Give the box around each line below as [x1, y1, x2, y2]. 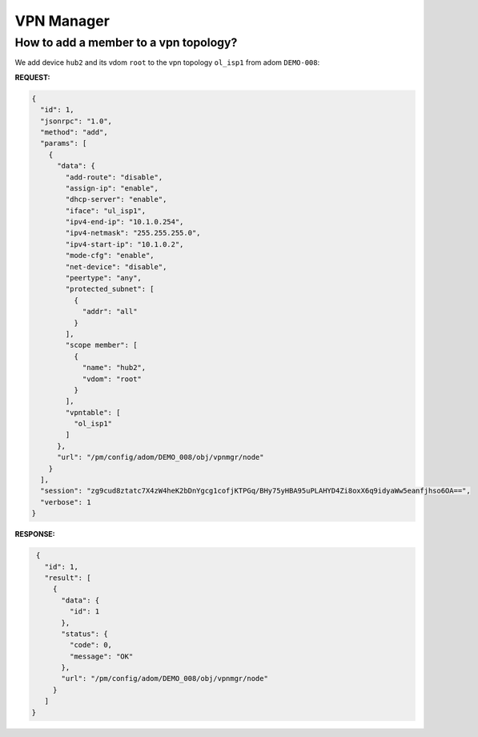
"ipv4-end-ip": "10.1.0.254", [65, 217, 184, 227]
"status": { [61, 629, 108, 638]
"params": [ [40, 139, 87, 148]
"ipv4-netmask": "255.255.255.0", [65, 228, 201, 238]
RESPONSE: [14, 530, 55, 539]
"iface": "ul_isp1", [65, 206, 147, 215]
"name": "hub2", [82, 363, 147, 373]
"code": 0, [69, 641, 112, 650]
